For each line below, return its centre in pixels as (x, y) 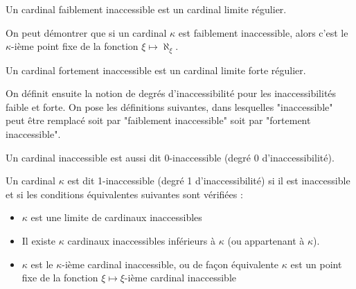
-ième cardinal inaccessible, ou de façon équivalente (170, 264)
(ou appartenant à (266, 240)
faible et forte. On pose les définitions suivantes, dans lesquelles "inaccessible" (169, 106)
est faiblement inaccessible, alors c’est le (263, 32)
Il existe (39, 240)
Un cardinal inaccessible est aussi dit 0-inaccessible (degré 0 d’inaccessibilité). (170, 157)
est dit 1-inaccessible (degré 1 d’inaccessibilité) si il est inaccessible (209, 181)
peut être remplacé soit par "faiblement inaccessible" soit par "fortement (158, 120)
